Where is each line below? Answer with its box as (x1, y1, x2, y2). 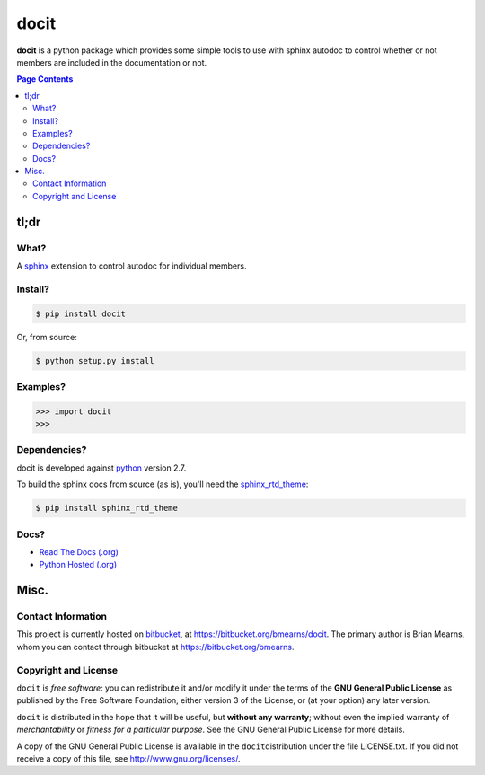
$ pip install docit (35, 308, 126, 319)
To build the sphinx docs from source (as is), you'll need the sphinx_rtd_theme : (16, 479, 309, 489)
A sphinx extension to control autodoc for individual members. (16, 260, 247, 271)
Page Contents (16, 74, 74, 84)
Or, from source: (16, 331, 78, 342)
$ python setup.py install (35, 356, 154, 365)
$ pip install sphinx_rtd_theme (35, 503, 179, 514)
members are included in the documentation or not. (16, 57, 207, 67)
